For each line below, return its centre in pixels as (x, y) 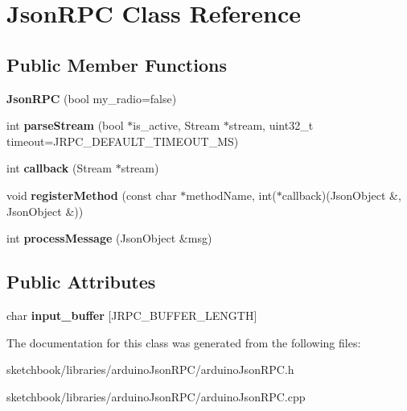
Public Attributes (81, 282)
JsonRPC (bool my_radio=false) (92, 98)
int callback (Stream (60, 168)
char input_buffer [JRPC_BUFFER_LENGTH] (132, 315)
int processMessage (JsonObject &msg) (109, 238)
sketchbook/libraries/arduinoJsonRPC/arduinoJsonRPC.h (150, 369)
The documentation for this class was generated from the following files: (184, 342)
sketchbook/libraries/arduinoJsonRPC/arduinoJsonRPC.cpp (156, 396)
